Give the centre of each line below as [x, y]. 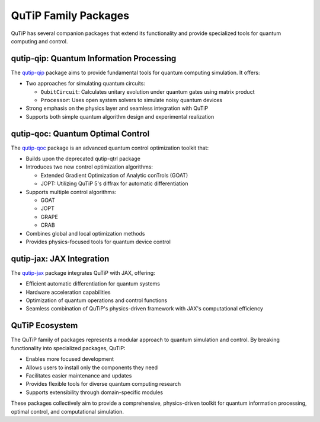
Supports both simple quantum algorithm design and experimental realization [120, 116]
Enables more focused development [70, 359]
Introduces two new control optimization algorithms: [89, 167]
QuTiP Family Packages [70, 15]
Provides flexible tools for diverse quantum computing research [103, 384]
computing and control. [39, 41]
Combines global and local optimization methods [85, 233]
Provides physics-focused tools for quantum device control [98, 242]
